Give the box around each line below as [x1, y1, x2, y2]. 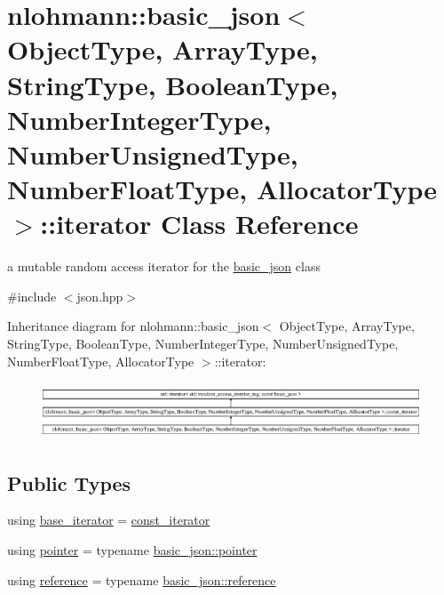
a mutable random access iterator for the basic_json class [7, 257, 321, 276]
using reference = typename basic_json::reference [7, 570, 276, 589]
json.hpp [76, 286, 123, 305]
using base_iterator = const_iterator [7, 511, 210, 529]
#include [7, 286, 57, 305]
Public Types [7, 469, 131, 496]
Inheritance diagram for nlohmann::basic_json [7, 317, 259, 335]
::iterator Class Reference [40, 205, 359, 242]
